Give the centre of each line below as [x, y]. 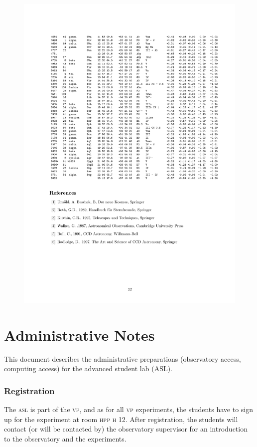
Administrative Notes [79, 335]
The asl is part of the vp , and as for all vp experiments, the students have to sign [129, 409]
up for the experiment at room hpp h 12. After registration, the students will [121, 419]
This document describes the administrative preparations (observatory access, [123, 358]
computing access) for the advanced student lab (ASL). [88, 368]
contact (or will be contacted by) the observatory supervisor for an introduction [126, 429]
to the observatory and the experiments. [65, 438]
